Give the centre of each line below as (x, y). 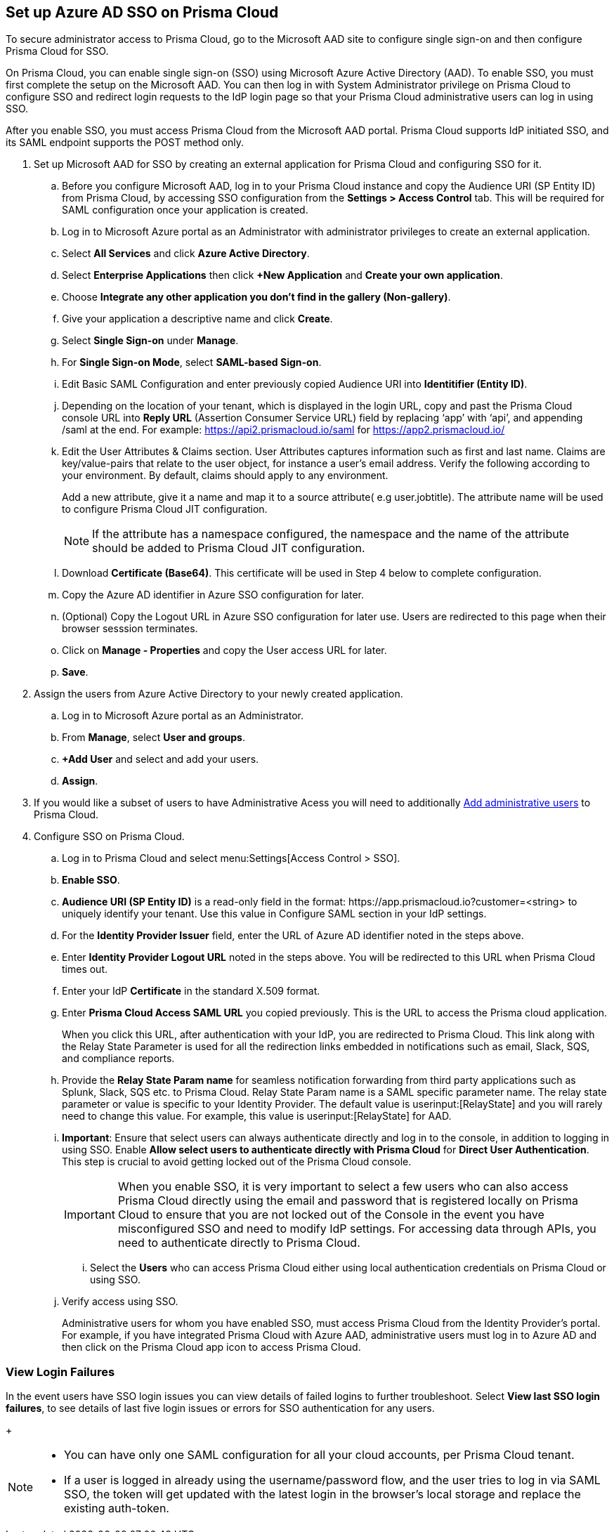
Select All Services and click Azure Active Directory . (186, 254)
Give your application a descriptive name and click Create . (197, 319)
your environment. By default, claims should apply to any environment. (225, 476)
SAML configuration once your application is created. (185, 210)
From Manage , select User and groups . (153, 738)
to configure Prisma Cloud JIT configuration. (165, 509)
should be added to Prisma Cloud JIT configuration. (229, 548)
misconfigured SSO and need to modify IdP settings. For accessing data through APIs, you (357, 1229)
